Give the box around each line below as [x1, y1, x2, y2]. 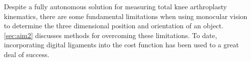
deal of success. [4, 49, 50, 59]
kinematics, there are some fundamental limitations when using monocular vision [4, 11, 248, 21]
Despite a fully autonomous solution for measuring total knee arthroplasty [4, 1, 227, 11]
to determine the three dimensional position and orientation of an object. [4, 20, 224, 31]
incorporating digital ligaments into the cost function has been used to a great [4, 40, 239, 50]
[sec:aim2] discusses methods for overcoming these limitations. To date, [4, 30, 217, 40]
